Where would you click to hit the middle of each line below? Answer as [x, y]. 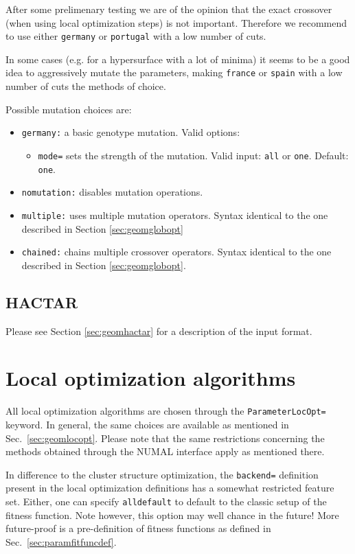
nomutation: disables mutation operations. [112, 192]
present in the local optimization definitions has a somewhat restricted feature [170, 488]
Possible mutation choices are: [69, 109]
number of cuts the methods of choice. [86, 86]
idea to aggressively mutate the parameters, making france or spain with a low [174, 72]
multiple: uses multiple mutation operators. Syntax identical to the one [175, 215]
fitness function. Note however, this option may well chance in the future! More [172, 515]
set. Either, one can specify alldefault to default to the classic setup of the [166, 501]
